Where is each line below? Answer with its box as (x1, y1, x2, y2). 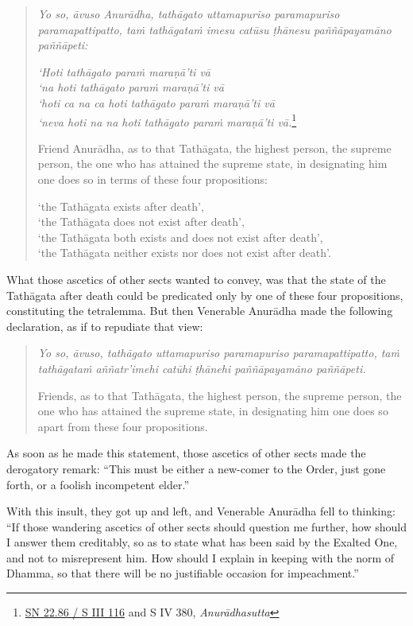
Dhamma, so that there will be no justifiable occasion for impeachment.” (6, 565, 359, 581)
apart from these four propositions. (37, 418, 208, 434)
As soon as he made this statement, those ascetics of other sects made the (6, 445, 366, 461)
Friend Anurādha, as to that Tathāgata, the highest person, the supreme (37, 139, 392, 156)
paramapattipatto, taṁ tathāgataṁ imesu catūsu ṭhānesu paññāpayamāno (37, 21, 392, 37)
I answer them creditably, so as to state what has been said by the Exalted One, (6, 534, 398, 550)
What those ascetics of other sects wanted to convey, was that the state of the (6, 270, 386, 287)
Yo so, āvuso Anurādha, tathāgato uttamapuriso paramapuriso (37, 6, 340, 21)
